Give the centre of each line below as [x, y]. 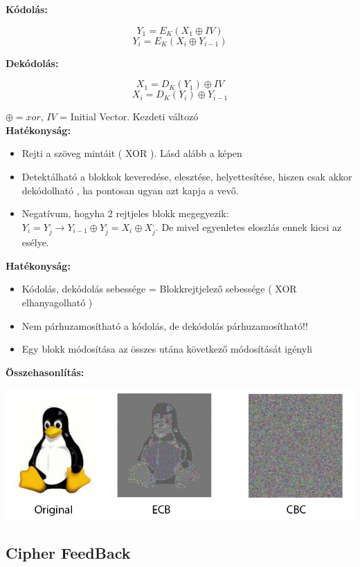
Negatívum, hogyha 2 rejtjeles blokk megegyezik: [125, 213]
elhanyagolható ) [57, 302]
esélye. [35, 242]
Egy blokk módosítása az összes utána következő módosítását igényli [167, 349]
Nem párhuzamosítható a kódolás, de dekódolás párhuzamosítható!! [165, 325]
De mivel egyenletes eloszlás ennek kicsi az [252, 226]
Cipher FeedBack [68, 552]
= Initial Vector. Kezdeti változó [129, 117]
